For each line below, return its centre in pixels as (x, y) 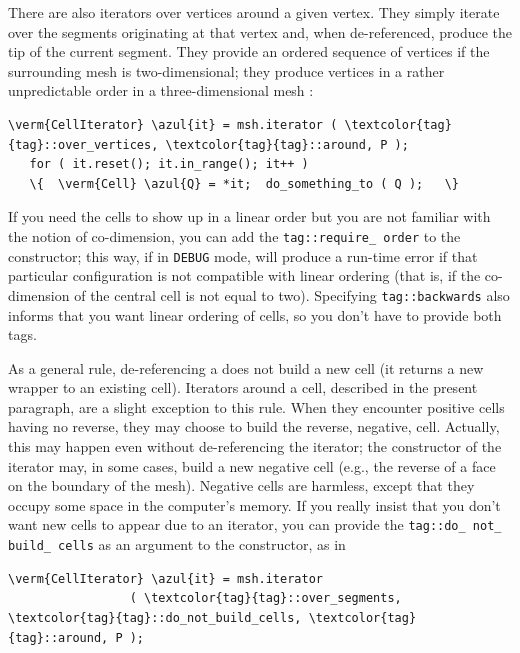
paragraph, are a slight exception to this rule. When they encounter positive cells (256, 406)
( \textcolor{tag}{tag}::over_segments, (265, 598)
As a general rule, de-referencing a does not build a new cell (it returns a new (246, 367)
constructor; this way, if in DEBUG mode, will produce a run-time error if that (243, 255)
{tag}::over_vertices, (83, 144)
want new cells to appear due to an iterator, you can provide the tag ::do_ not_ (255, 524)
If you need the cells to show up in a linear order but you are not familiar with (249, 216)
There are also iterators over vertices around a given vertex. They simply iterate (254, 12)
